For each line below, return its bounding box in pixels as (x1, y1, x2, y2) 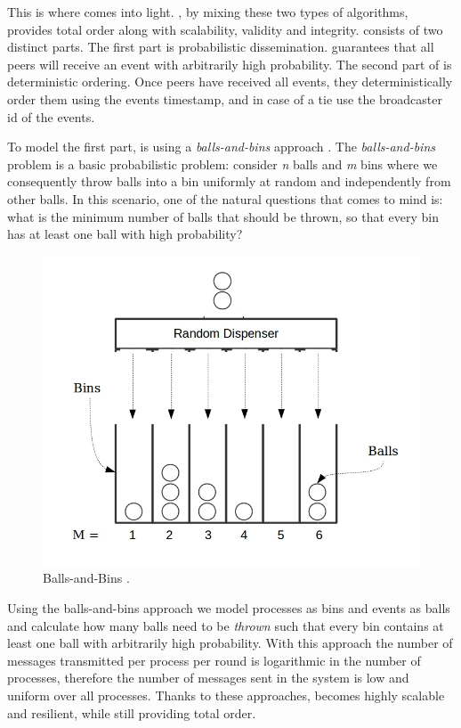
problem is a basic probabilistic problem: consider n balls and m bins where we (7, 154, 438, 173)
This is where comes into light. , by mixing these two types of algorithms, (7, 3, 408, 20)
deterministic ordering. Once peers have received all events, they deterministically (7, 72, 453, 91)
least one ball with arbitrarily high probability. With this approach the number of (7, 634, 453, 652)
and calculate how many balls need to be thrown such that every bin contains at (7, 616, 444, 634)
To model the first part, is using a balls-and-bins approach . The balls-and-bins (7, 137, 435, 156)
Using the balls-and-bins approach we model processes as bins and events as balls (7, 599, 450, 618)
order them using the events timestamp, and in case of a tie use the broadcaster (7, 89, 443, 108)
